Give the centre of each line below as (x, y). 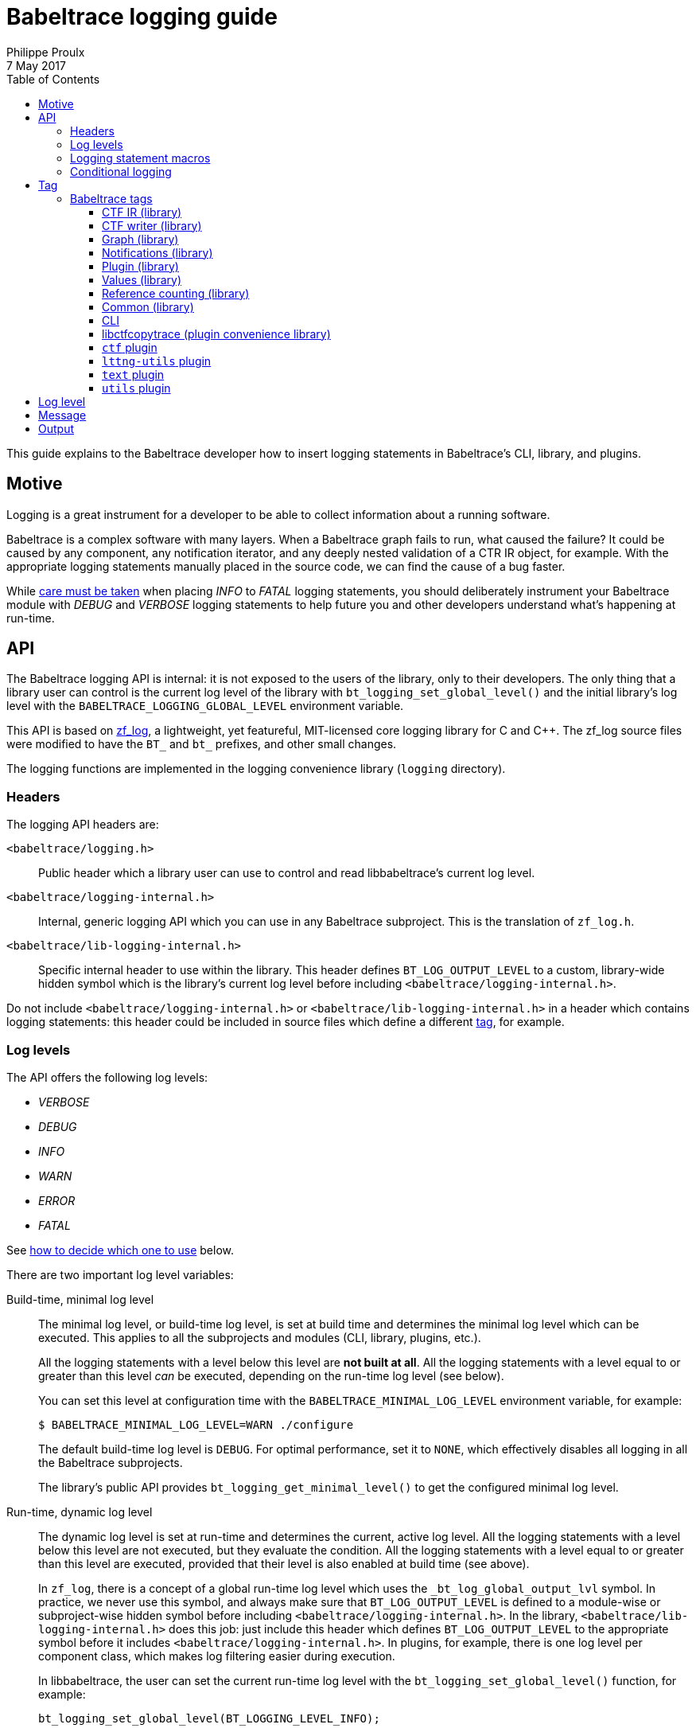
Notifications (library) (157, 252)
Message (62, 415)
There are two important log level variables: (120, 1274)
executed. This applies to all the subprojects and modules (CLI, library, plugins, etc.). (260, 1337)
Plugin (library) (140, 266)
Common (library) (148, 306)
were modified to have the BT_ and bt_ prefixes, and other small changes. (202, 744)
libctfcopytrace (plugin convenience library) (216, 334)
